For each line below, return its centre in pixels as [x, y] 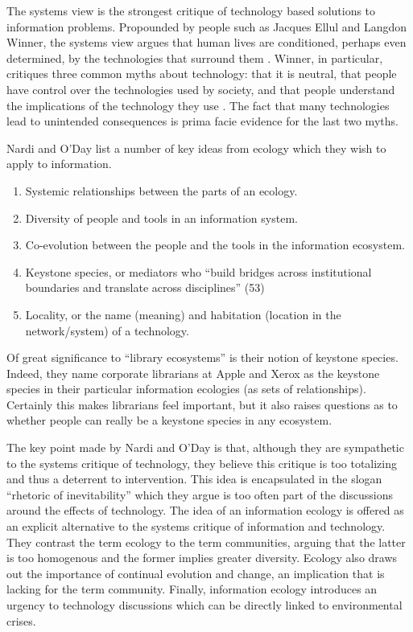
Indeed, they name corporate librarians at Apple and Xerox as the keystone [193, 373]
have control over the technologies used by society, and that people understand [201, 89]
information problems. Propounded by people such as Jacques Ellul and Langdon [207, 26]
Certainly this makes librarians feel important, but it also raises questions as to [202, 404]
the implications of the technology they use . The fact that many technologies [198, 105]
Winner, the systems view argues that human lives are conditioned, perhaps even [206, 42]
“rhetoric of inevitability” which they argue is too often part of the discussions [200, 494]
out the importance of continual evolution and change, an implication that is [196, 573]
